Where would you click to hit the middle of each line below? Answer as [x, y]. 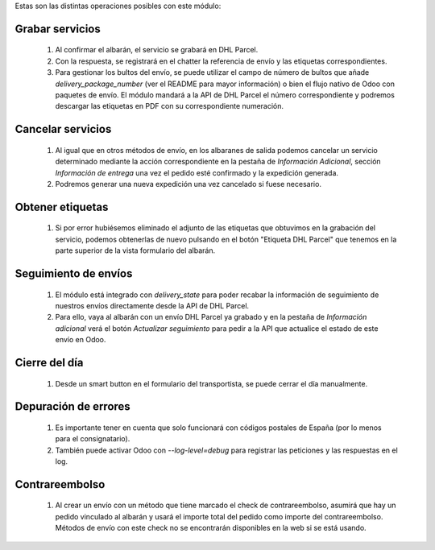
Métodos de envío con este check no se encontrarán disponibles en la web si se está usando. [211, 528]
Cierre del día [49, 362]
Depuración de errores [72, 407]
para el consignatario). [93, 439]
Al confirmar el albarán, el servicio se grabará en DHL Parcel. [157, 50]
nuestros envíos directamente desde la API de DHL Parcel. [152, 305]
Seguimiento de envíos [74, 273]
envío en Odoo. [81, 340]
